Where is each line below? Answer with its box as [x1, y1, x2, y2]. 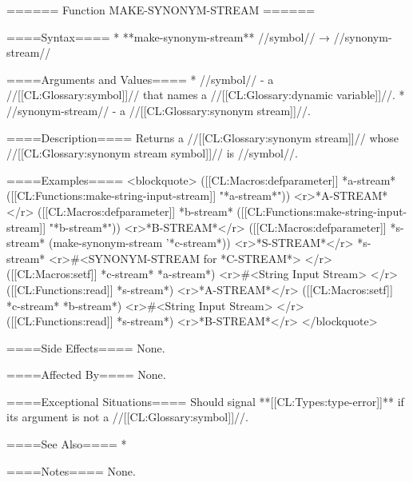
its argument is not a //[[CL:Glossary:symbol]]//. [6, 408, 248, 425]
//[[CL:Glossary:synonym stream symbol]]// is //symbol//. [6, 145, 298, 161]
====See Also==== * [6, 436, 127, 452]
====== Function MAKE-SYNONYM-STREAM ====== [6, 2, 316, 18]
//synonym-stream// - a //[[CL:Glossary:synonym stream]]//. [6, 102, 311, 118]
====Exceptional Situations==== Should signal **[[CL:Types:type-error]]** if [6, 392, 404, 409]
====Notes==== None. [6, 462, 136, 479]
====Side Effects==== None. [6, 339, 165, 356]
